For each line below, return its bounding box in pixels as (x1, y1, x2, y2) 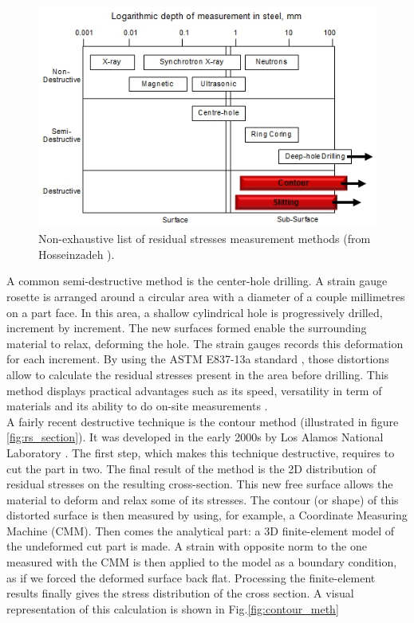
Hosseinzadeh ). (38, 245, 115, 262)
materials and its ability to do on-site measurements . (6, 398, 268, 414)
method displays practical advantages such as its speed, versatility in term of (6, 382, 382, 398)
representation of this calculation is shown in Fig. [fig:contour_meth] (6, 600, 339, 617)
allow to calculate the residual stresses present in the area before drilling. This (6, 366, 389, 382)
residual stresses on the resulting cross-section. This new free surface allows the (6, 476, 393, 492)
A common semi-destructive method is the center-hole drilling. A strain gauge (6, 272, 388, 289)
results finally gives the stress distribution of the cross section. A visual (6, 585, 354, 601)
